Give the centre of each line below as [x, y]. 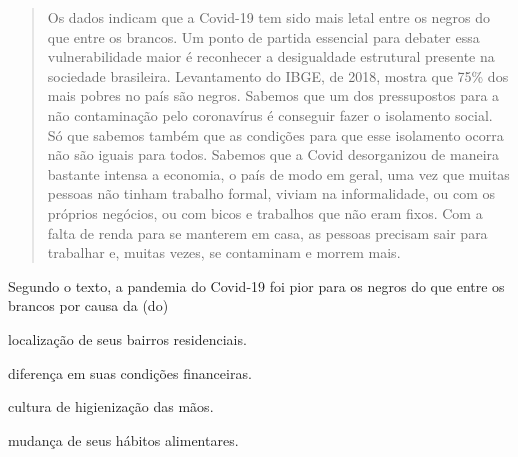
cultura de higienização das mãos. [111, 406]
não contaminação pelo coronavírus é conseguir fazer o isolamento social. [270, 114]
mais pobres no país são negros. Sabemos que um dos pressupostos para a [273, 95]
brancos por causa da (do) [88, 305]
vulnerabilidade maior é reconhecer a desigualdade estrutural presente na [271, 56]
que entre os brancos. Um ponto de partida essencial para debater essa [263, 36]
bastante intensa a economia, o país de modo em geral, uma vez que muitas [278, 173]
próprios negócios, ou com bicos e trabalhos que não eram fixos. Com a [265, 212]
